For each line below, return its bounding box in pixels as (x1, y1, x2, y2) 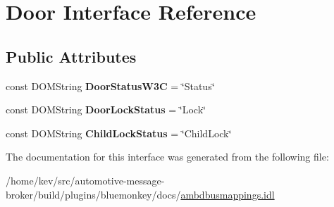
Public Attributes (6, 45, 137, 67)
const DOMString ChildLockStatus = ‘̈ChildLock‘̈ (6, 125, 232, 140)
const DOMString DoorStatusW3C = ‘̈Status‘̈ (6, 78, 215, 93)
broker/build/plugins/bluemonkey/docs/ (6, 187, 181, 201)
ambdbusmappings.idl (180, 187, 275, 201)
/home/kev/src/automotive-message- (6, 172, 165, 187)
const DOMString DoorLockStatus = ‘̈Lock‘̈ (6, 102, 206, 117)
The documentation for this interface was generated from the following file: (6, 149, 329, 164)
